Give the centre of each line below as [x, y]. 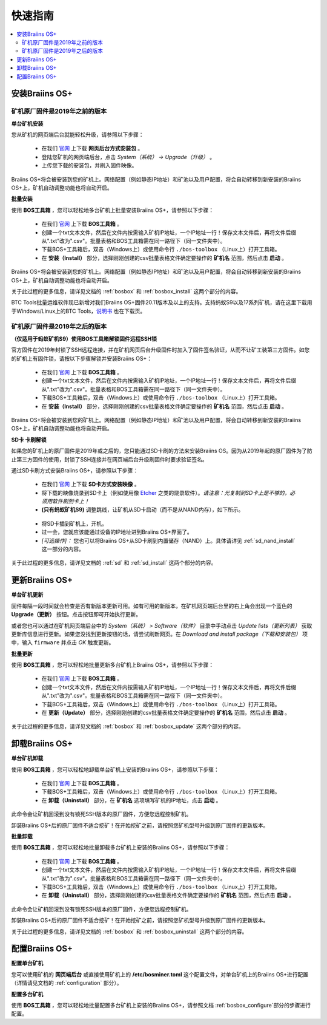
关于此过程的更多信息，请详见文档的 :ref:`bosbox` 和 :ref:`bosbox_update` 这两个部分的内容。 [128, 726]
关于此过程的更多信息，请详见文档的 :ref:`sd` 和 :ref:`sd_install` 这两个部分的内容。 [114, 563]
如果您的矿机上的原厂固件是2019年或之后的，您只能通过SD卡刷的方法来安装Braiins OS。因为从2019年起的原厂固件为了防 [162, 451]
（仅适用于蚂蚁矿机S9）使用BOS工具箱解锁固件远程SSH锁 [84, 339]
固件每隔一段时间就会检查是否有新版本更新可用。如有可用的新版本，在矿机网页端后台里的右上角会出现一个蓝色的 [152, 606]
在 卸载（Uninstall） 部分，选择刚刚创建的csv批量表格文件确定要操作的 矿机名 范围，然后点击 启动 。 [168, 895]
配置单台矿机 [27, 963]
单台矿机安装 [27, 123]
